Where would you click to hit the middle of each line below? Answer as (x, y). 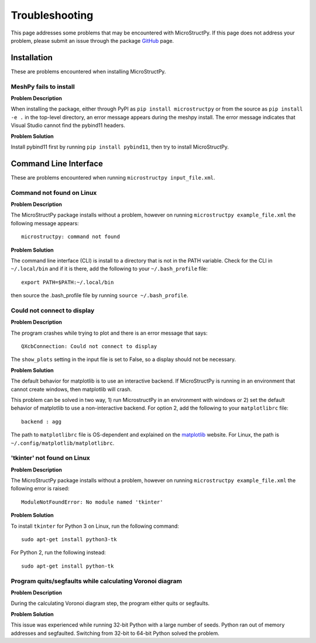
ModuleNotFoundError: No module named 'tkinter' (92, 502)
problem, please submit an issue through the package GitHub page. (92, 40)
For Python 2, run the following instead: (59, 552)
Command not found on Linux (54, 192)
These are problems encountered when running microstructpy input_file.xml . (113, 177)
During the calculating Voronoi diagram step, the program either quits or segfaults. (110, 603)
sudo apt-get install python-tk (68, 566)
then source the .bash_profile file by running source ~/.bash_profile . (99, 295)
